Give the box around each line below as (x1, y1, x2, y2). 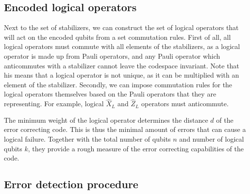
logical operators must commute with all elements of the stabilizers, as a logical (4, 41, 240, 51)
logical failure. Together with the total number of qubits (4, 133, 171, 144)
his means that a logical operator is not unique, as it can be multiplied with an (4, 70, 239, 80)
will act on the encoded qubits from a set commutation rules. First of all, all (4, 32, 231, 42)
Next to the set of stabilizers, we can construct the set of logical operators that (4, 22, 239, 32)
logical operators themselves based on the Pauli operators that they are (4, 89, 217, 99)
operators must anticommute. (141, 98, 229, 109)
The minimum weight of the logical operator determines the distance (4, 114, 208, 125)
